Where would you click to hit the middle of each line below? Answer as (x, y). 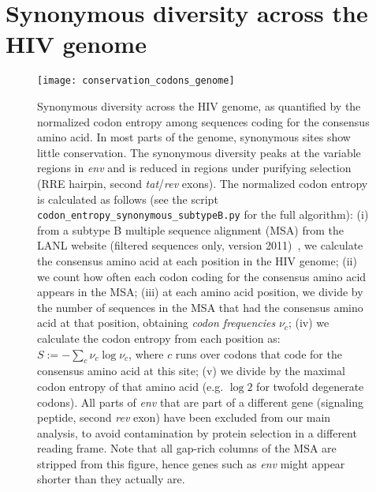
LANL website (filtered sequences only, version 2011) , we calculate (200, 245)
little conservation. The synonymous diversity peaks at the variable (199, 152)
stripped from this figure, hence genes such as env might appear (191, 463)
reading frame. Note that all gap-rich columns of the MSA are (187, 448)
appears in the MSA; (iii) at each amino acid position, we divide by (200, 292)
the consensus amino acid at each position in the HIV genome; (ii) (197, 260)
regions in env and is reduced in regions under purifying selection (194, 168)
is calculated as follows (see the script (128, 199)
